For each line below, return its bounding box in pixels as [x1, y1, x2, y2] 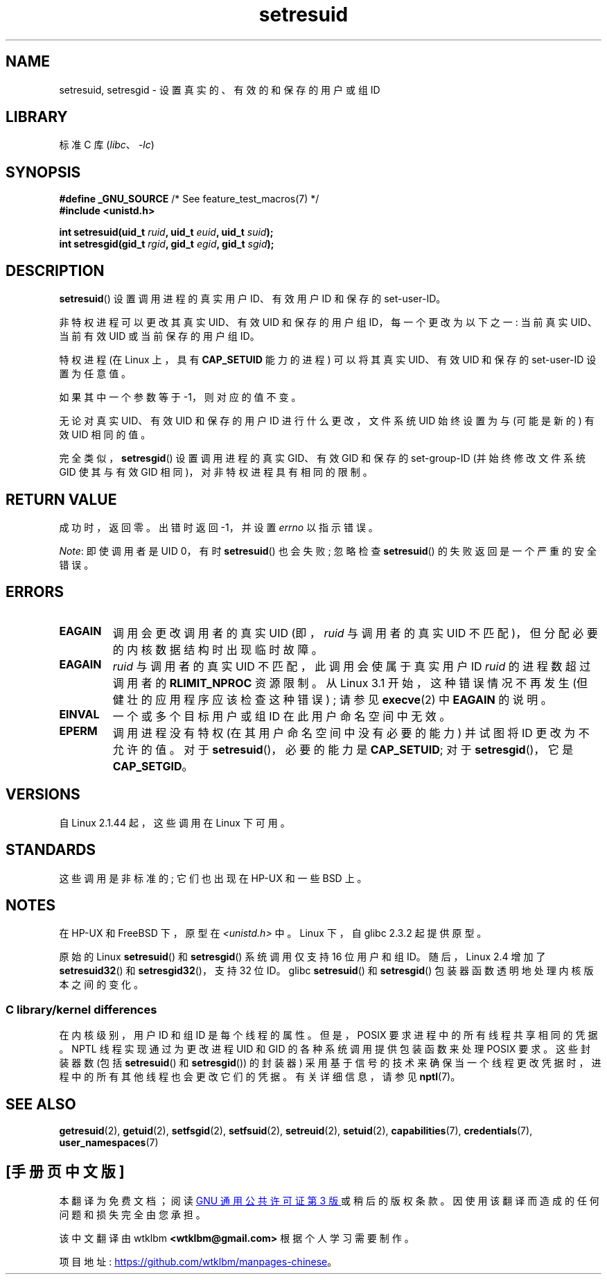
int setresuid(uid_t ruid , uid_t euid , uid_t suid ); [59, 226, 274, 239]
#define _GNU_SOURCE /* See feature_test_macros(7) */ [59, 193, 319, 205]
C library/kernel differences [6, 1002, 157, 1017]
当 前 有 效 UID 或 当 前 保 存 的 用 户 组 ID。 [59, 330, 260, 343]
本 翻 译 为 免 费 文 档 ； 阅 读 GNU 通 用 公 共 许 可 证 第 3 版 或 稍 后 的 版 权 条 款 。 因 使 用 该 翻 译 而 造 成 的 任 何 [59, 1194, 599, 1207]
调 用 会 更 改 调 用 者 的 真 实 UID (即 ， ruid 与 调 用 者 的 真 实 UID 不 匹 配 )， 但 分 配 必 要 [112, 625, 598, 640]
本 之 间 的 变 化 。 [59, 978, 144, 991]
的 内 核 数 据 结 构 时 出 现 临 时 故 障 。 [112, 642, 323, 657]
